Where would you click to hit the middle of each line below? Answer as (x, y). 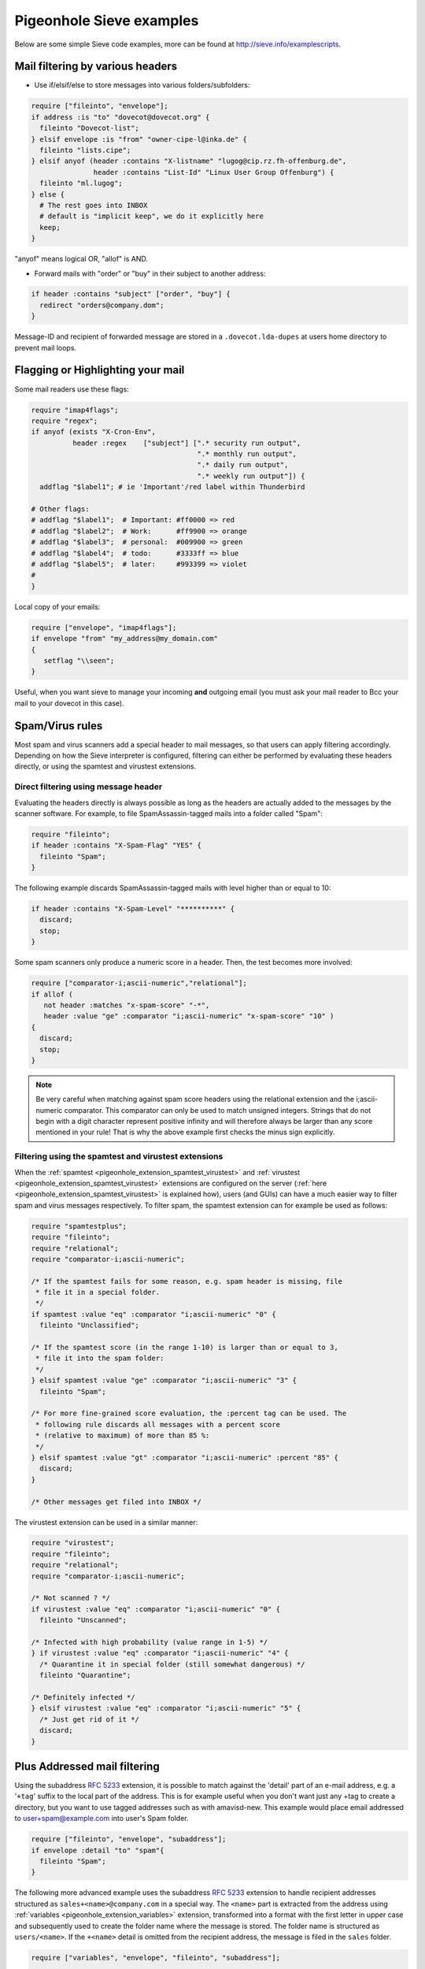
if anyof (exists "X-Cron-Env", (94, 432)
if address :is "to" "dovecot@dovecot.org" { (120, 117)
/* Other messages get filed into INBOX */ (116, 1502)
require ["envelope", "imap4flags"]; (104, 627)
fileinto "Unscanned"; (83, 1620)
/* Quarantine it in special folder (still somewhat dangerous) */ (172, 1664)
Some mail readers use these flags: (72, 389)
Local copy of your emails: (57, 606)
